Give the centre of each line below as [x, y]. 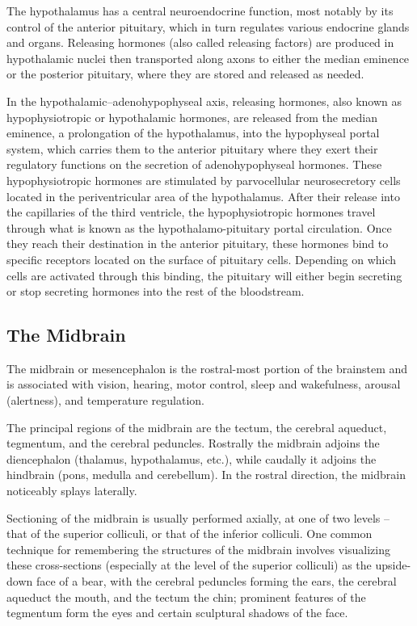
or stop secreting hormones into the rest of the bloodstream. [156, 291]
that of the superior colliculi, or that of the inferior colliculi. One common [190, 534]
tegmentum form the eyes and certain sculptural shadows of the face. [177, 613]
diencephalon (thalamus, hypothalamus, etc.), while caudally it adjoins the [192, 458]
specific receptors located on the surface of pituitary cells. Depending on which [202, 259]
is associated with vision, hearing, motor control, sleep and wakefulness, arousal [204, 384]
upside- [393, 565]
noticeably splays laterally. [72, 491]
